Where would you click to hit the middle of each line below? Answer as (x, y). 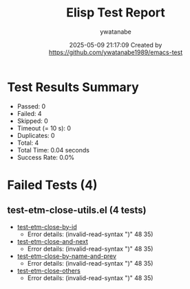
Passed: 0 (31, 106)
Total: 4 (28, 143)
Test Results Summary (73, 87)
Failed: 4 (30, 113)
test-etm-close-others (49, 270)
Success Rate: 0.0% (46, 157)
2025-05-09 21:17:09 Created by (116, 45)
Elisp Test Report (116, 13)
